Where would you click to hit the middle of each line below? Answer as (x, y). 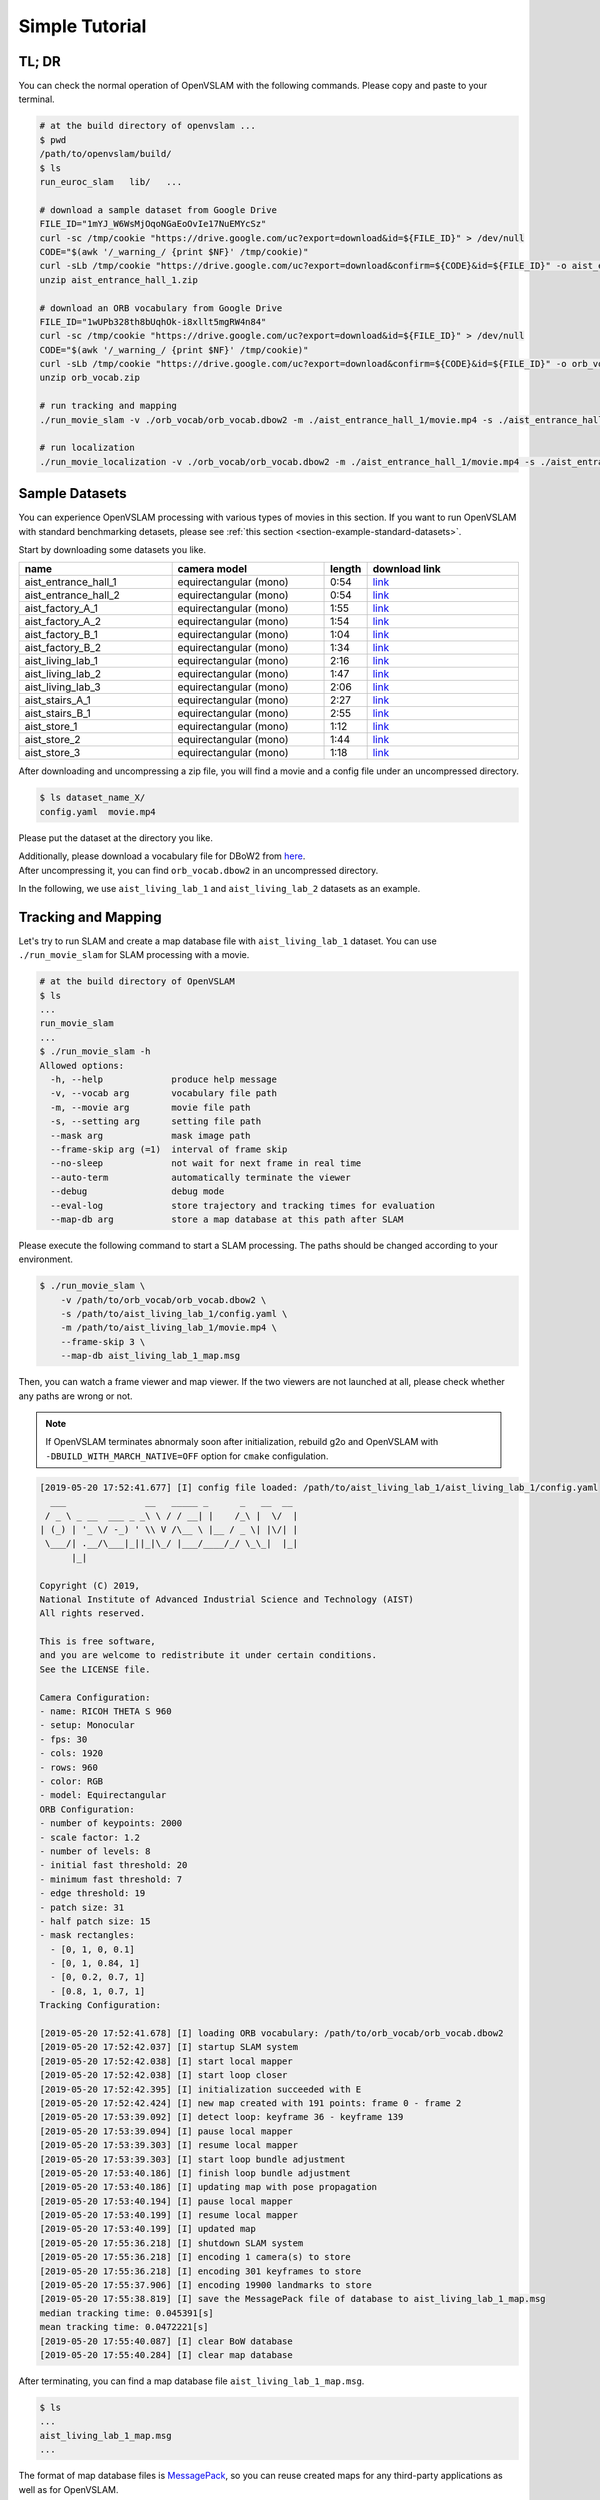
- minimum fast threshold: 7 (111, 1879)
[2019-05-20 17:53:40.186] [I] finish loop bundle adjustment (195, 2173)
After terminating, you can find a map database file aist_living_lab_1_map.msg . (191, 2381)
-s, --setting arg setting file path (156, 1121)
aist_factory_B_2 (63, 648)
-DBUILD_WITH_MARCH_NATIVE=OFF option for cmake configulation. (187, 1456)
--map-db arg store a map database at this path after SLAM (227, 1219)
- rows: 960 (69, 1767)
